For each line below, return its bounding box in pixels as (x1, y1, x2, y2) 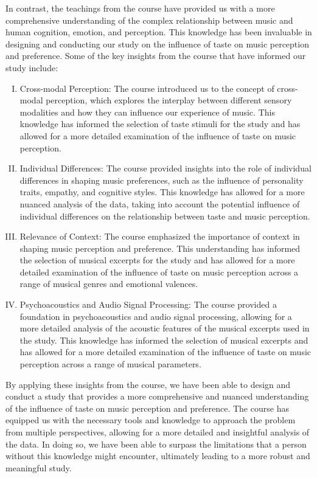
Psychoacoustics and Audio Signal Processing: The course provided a (19, 298, 277, 311)
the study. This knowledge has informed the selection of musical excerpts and (19, 333, 308, 346)
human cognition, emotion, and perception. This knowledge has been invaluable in (5, 26, 312, 38)
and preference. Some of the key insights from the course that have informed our (5, 49, 306, 62)
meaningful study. (5, 461, 72, 474)
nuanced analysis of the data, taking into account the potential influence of (19, 197, 300, 210)
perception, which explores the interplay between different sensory (46, 94, 292, 106)
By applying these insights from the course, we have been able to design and (5, 378, 291, 390)
